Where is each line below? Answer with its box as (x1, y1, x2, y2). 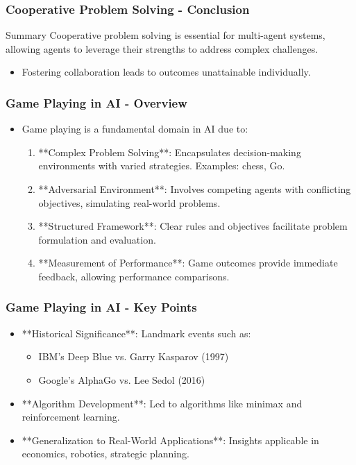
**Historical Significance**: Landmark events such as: (22, 325, 251, 340)
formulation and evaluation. (38, 232, 156, 246)
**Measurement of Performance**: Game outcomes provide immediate (38, 255, 338, 270)
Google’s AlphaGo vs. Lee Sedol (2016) (38, 372, 205, 387)
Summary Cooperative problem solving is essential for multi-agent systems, (6, 28, 325, 42)
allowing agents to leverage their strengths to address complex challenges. (6, 41, 319, 56)
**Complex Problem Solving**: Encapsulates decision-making (38, 144, 301, 159)
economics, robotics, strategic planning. (22, 446, 189, 461)
